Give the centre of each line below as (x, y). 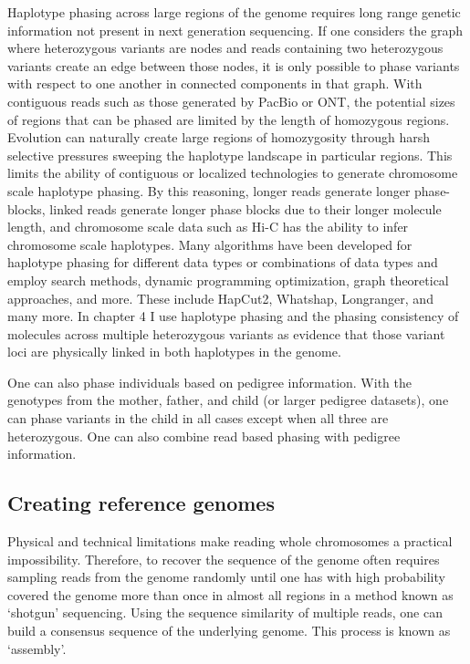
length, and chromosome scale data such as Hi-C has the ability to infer (208, 227)
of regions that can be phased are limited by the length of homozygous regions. (229, 119)
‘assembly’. (37, 648)
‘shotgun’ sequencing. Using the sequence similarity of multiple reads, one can (225, 612)
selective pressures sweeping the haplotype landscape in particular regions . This (230, 155)
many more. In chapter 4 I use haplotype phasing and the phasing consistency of (233, 316)
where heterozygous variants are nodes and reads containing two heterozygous (225, 48)
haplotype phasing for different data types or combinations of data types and (223, 262)
